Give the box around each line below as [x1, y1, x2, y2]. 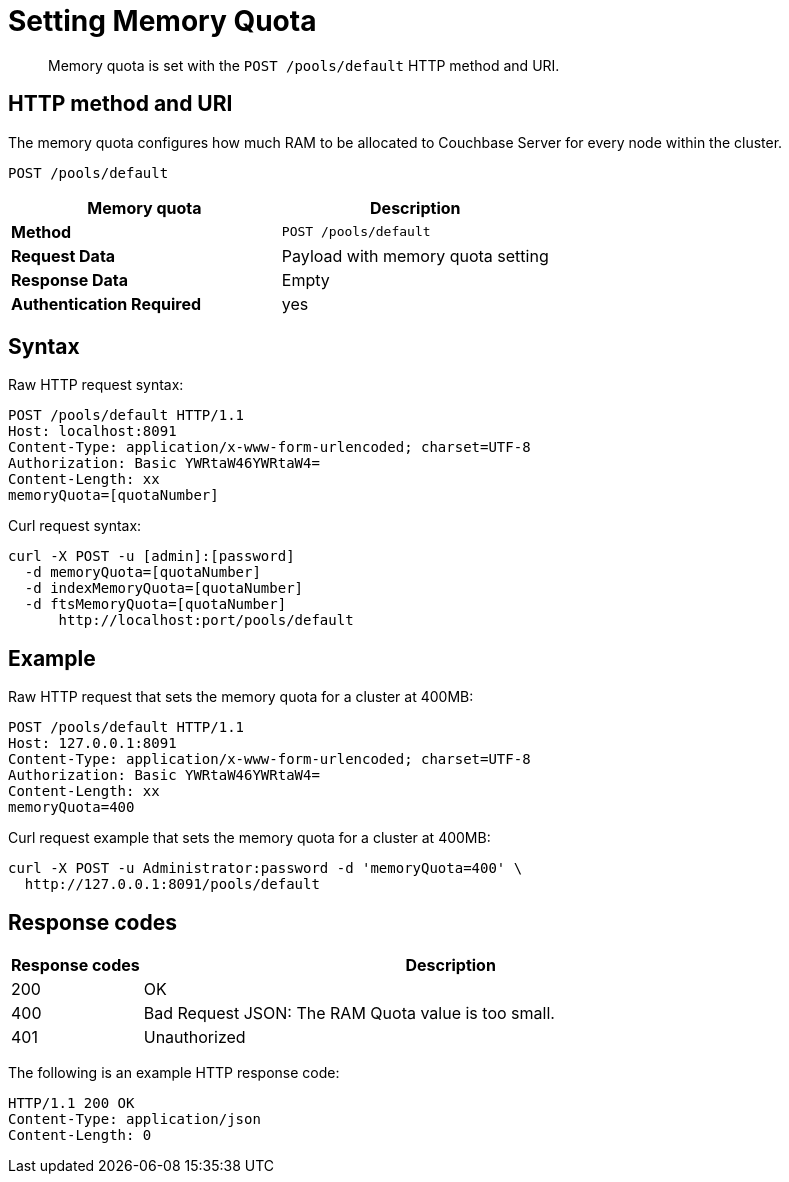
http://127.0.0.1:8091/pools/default [24, 876, 320, 893]
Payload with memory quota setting [281, 245, 549, 266]
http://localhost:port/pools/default [58, 612, 354, 629]
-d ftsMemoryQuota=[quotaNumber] [24, 596, 287, 613]
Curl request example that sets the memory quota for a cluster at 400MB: [8, 829, 491, 847]
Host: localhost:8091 [8, 423, 177, 440]
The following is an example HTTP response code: [8, 1064, 340, 1082]
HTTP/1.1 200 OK [8, 1095, 135, 1112]
